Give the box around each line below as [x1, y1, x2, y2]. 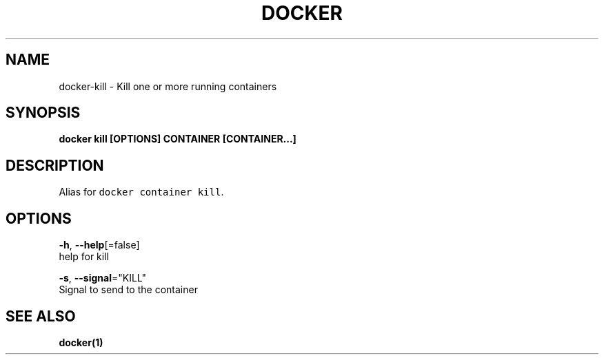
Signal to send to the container [59, 284, 198, 296]
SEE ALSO [6, 307, 76, 325]
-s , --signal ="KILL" [59, 272, 147, 284]
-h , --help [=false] [59, 239, 140, 251]
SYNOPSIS [6, 104, 81, 122]
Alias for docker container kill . [59, 186, 224, 198]
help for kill [59, 251, 109, 263]
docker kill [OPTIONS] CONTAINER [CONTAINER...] [59, 133, 296, 145]
